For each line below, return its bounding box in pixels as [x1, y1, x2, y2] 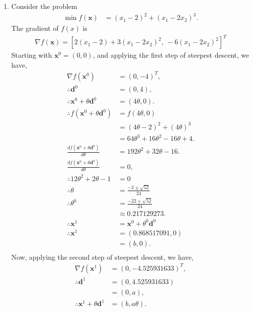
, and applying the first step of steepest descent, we [92, 50, 249, 60]
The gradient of [11, 23, 59, 33]
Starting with [11, 50, 52, 60]
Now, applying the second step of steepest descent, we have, [11, 251, 194, 262]
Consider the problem [11, 1, 78, 11]
